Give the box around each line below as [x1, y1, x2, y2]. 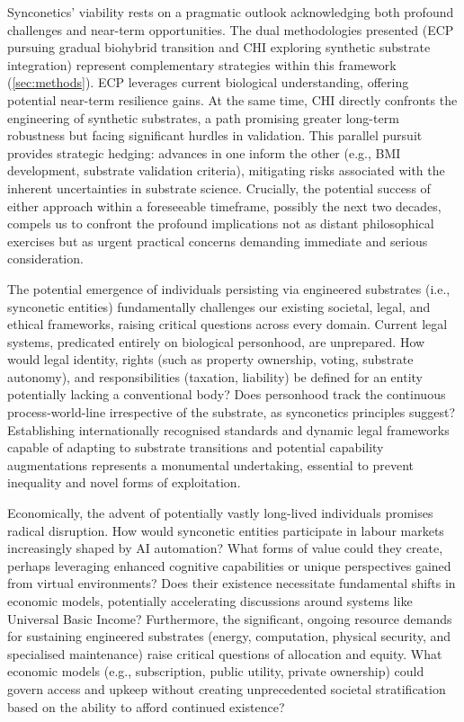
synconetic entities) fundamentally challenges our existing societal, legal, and [7, 297, 431, 316]
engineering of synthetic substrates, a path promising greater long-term [7, 108, 399, 127]
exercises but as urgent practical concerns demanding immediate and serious [7, 231, 428, 250]
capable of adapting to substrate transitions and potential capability [7, 438, 384, 457]
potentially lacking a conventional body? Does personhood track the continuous [7, 385, 446, 404]
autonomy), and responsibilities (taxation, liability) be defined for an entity [7, 367, 423, 386]
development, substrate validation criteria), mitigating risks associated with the [7, 161, 445, 180]
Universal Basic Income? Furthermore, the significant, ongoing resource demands [7, 609, 452, 628]
